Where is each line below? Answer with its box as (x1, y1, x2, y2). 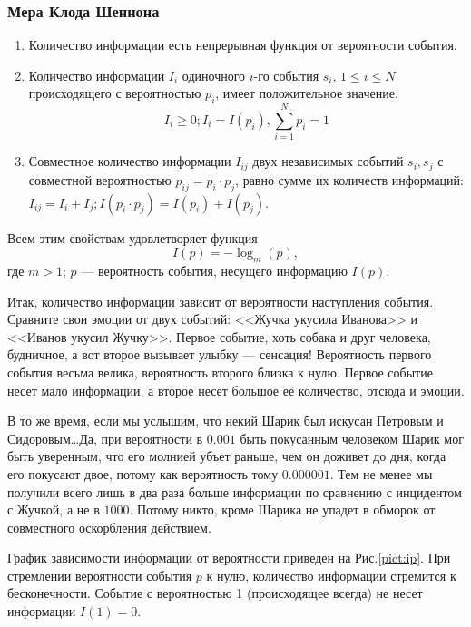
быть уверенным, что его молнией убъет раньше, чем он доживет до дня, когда (7, 446, 446, 465)
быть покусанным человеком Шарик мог (240, 428, 464, 447)
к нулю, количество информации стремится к (206, 565, 456, 584)
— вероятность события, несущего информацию (81, 260, 348, 279)
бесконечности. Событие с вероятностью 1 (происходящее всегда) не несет (7, 583, 423, 603)
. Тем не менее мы (329, 464, 433, 483)
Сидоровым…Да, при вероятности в (7, 428, 203, 447)
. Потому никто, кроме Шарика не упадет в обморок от (129, 500, 436, 519)
